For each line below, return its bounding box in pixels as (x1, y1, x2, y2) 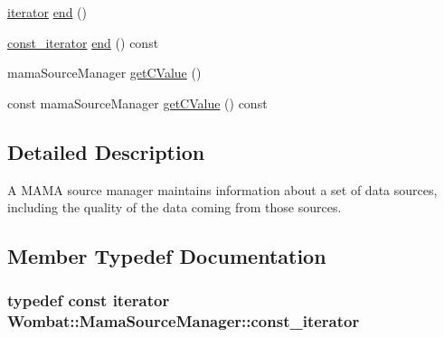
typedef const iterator (7, 289, 170, 312)
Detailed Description (7, 137, 205, 165)
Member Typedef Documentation (7, 242, 326, 270)
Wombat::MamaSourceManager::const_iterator (7, 310, 360, 332)
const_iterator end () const (7, 33, 159, 51)
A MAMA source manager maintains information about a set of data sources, (7, 180, 438, 199)
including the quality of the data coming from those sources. (7, 198, 342, 217)
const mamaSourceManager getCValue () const (7, 93, 268, 112)
